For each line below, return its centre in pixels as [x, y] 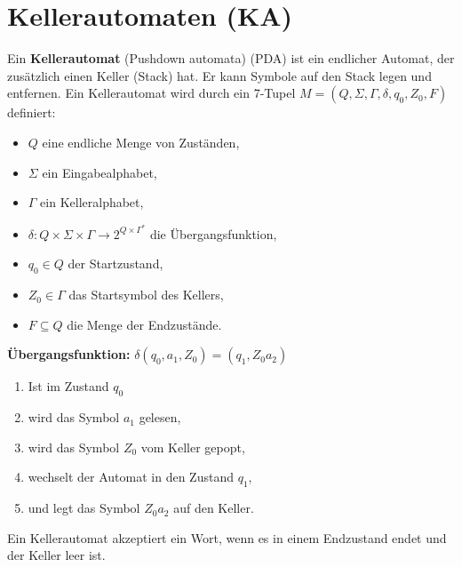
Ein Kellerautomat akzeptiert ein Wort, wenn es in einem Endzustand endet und [227, 537]
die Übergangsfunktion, [213, 233]
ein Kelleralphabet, [92, 202]
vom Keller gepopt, [193, 447]
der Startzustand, [115, 264]
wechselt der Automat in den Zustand [131, 477]
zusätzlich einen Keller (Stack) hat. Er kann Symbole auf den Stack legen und [219, 75]
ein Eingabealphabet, [100, 172]
